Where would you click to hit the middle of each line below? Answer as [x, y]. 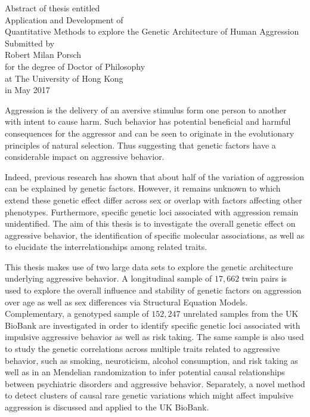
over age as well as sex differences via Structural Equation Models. [126, 302]
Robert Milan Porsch [43, 55]
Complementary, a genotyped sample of [77, 313]
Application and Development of [64, 19]
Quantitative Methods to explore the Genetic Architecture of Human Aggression [152, 31]
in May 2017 [27, 90]
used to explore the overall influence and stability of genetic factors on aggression [153, 290]
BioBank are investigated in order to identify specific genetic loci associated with [153, 325]
